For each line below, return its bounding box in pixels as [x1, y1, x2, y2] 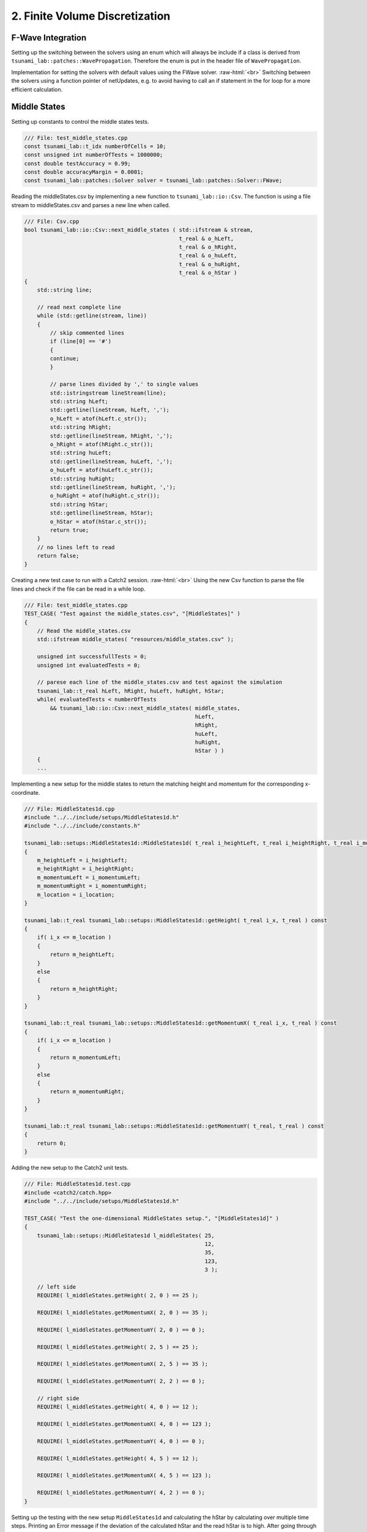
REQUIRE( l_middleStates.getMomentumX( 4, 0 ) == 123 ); [37, 1420, 212, 1428]
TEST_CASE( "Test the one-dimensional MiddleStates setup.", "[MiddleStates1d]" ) [24, 1215, 280, 1222]
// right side [37, 1395, 80, 1401]
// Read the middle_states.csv [37, 627, 131, 634]
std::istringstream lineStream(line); [50, 389, 166, 396]
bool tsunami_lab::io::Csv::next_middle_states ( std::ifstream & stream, [24, 227, 254, 233]
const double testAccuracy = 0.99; [24, 160, 131, 167]
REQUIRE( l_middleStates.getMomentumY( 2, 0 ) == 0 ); [37, 1326, 205, 1333]
